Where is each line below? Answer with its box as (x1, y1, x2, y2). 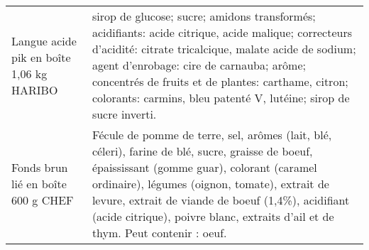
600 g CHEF (11, 192, 74, 208)
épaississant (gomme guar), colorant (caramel (92, 159, 317, 175)
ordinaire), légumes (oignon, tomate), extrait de (92, 175, 329, 192)
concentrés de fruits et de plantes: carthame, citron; (92, 73, 348, 89)
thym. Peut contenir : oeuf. (92, 224, 227, 241)
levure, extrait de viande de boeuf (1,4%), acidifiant (92, 192, 350, 208)
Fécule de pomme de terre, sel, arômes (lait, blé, (92, 126, 332, 143)
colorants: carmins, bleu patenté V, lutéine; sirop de (92, 89, 350, 106)
